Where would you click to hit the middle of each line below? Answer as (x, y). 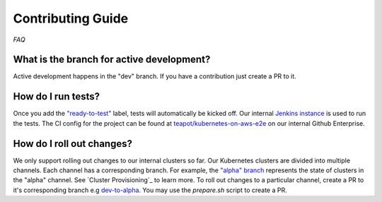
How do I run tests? (57, 96)
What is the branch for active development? (112, 60)
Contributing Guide (71, 18)
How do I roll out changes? (73, 144)
